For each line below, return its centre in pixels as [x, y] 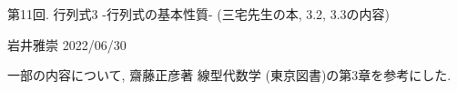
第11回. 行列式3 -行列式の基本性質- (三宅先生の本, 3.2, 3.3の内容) [198, 14]
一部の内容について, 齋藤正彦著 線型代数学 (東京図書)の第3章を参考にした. [229, 75]
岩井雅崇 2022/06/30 [67, 44]
